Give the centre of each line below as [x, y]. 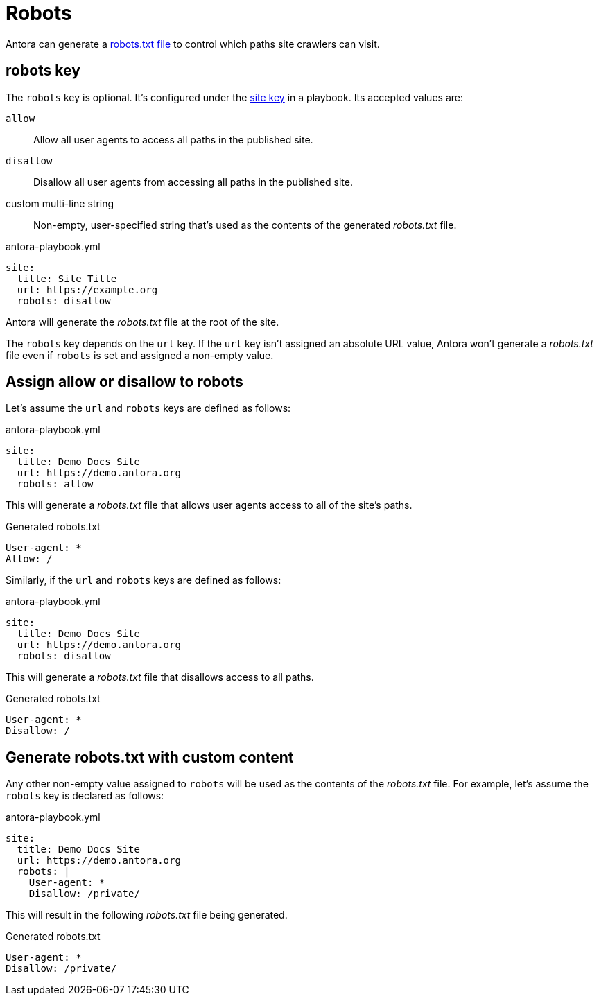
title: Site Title [67, 278]
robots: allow [55, 484]
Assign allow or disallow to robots [124, 382]
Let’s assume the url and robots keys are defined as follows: [148, 408]
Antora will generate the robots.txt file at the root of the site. [142, 322]
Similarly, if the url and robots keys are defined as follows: [144, 580]
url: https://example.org [87, 289]
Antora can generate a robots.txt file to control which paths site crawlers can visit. [193, 44]
